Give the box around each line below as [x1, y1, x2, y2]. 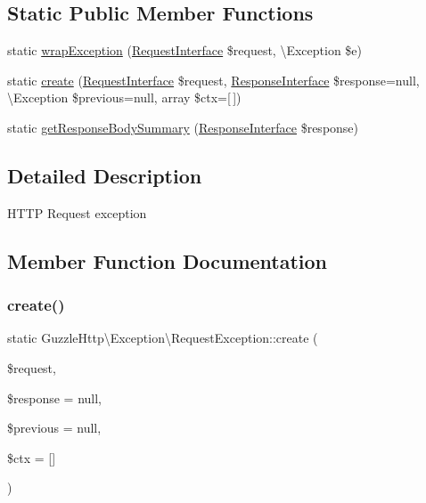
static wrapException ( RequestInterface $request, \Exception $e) [7, 41, 363, 60]
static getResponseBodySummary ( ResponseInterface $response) [7, 118, 359, 136]
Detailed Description [7, 161, 202, 189]
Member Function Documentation [7, 247, 328, 274]
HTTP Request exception [7, 203, 147, 222]
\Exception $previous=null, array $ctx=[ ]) [7, 88, 242, 107]
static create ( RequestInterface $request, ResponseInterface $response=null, [7, 70, 420, 89]
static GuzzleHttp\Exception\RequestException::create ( [7, 329, 318, 347]
